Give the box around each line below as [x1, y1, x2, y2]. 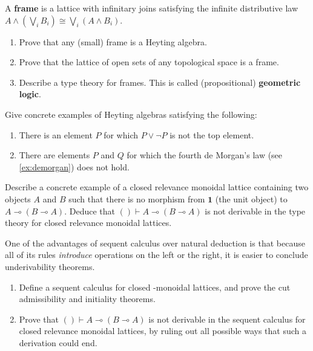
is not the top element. [170, 128, 254, 141]
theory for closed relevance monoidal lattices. [5, 216, 172, 229]
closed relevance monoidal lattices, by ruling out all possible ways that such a [19, 324, 306, 337]
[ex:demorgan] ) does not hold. [19, 160, 130, 173]
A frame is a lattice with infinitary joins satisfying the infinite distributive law [5, 2, 298, 14]
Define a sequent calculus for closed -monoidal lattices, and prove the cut [19, 280, 291, 293]
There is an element [19, 128, 93, 141]
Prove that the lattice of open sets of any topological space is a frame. [19, 56, 279, 68]
